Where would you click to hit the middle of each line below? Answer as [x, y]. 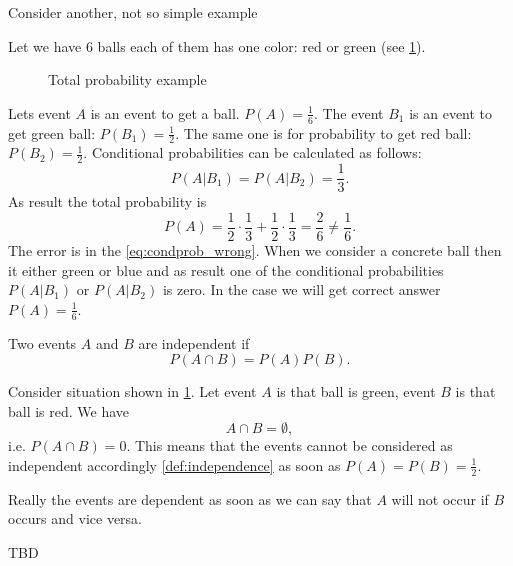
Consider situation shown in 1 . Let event [132, 391]
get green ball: [52, 132]
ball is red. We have [69, 410]
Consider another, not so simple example [133, 12]
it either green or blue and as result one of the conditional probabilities [226, 269]
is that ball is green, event [356, 391]
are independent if [194, 342]
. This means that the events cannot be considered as [289, 445]
